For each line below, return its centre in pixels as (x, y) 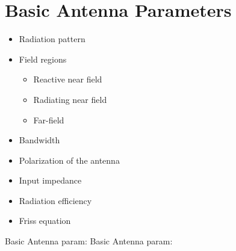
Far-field (49, 119)
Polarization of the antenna (69, 160)
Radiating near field (70, 99)
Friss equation (45, 221)
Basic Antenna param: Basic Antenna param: (89, 241)
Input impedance (50, 180)
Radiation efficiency (55, 200)
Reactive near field (68, 79)
